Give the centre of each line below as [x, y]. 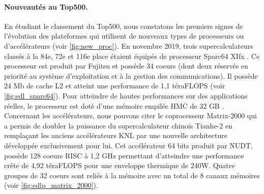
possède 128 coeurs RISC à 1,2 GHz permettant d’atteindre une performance [124, 155]
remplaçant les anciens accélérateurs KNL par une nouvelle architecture [116, 135]
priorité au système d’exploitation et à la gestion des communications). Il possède [131, 75]
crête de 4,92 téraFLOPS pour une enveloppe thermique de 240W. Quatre [120, 165]
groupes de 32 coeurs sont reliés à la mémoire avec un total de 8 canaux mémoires [132, 175]
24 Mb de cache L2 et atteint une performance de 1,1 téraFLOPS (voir [115, 86]
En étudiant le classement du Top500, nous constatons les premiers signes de [124, 26]
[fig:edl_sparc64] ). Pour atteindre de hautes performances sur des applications [126, 95]
